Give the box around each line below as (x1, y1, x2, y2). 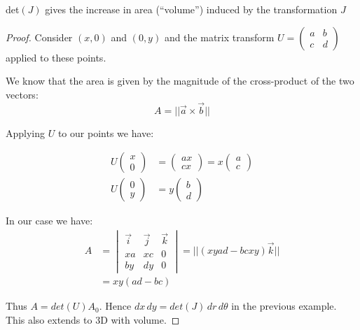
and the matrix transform (164, 29, 275, 44)
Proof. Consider (6, 29, 73, 44)
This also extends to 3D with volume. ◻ (6, 312, 180, 327)
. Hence (99, 299, 132, 313)
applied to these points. (6, 50, 106, 64)
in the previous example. (231, 299, 337, 313)
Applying (6, 125, 46, 140)
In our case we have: (6, 213, 93, 228)
